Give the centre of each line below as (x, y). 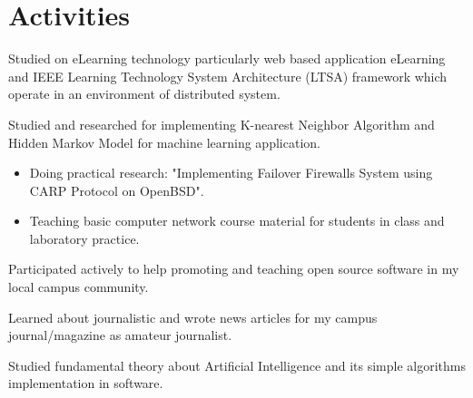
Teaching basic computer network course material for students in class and (237, 221)
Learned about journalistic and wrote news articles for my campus (193, 317)
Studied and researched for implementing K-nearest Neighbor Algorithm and (222, 124)
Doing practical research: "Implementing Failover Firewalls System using (231, 173)
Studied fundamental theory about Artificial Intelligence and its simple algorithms (237, 365)
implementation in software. (86, 383)
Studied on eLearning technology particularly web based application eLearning (227, 58)
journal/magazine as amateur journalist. (120, 335)
